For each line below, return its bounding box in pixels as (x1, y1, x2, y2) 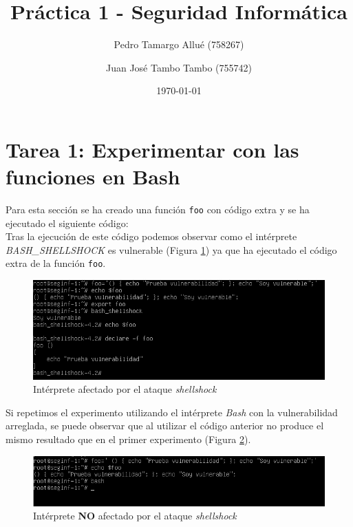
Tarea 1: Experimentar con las (6, 135, 299, 163)
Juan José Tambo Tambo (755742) (105, 60, 252, 74)
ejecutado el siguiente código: (6, 215, 129, 230)
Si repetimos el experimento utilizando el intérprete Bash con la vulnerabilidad (6, 405, 338, 419)
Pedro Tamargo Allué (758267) (114, 37, 244, 52)
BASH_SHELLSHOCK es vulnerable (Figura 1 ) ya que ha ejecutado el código (6, 242, 337, 257)
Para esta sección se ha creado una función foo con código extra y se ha (6, 202, 310, 217)
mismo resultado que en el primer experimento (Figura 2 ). (6, 431, 251, 446)
